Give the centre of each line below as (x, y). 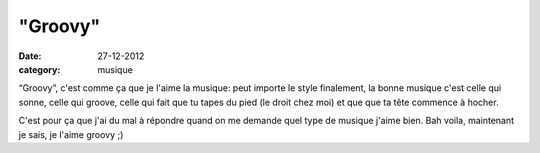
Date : (30, 56)
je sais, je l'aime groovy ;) (71, 134)
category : (39, 69)
